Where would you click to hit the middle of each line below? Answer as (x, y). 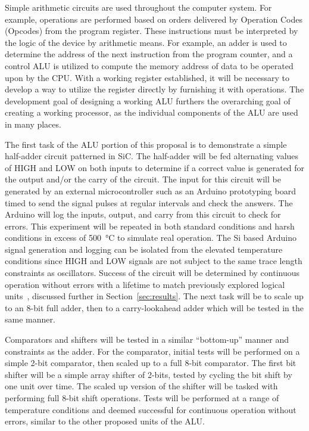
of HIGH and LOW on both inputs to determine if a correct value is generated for (155, 167)
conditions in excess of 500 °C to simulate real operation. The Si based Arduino (151, 238)
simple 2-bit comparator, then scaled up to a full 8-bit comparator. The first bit (151, 363)
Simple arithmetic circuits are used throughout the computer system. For (138, 7)
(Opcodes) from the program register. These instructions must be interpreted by (152, 31)
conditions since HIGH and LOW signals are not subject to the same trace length (154, 261)
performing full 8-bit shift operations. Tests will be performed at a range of (142, 398)
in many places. (33, 124)
